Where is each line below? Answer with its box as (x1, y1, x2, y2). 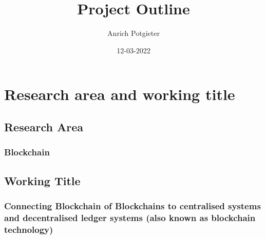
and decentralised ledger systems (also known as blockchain (4, 211, 256, 224)
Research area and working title (4, 84, 235, 105)
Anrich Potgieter (107, 28, 160, 38)
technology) (4, 223, 53, 235)
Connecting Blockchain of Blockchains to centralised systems (4, 199, 261, 212)
